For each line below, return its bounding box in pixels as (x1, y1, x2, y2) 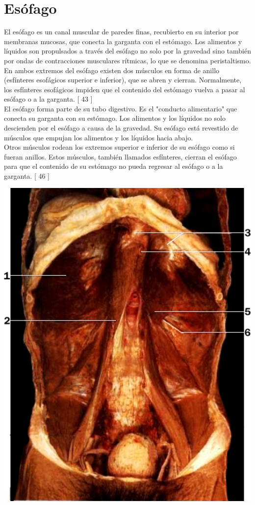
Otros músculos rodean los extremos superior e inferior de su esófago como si (4, 142, 235, 152)
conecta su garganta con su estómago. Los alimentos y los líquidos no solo (4, 113, 226, 123)
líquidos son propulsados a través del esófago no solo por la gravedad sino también (4, 46, 251, 56)
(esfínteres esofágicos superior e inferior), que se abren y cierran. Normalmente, (4, 75, 242, 85)
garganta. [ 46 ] (4, 171, 50, 181)
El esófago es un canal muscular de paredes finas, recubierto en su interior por (4, 27, 239, 37)
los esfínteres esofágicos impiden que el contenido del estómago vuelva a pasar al (4, 84, 245, 94)
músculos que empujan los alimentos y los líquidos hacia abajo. (4, 132, 193, 142)
